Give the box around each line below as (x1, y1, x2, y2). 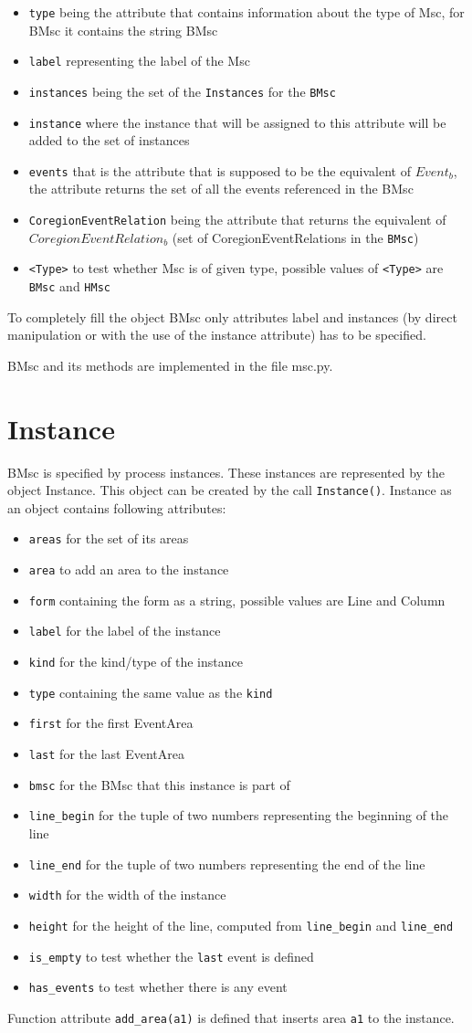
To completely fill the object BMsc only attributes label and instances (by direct (7, 307, 457, 326)
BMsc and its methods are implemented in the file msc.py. (7, 355, 333, 374)
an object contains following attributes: (7, 498, 226, 517)
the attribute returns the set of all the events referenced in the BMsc (28, 179, 414, 198)
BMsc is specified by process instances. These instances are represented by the (7, 462, 446, 481)
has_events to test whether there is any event (28, 977, 288, 996)
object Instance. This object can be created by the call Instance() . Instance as (7, 480, 452, 500)
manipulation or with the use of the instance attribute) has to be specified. (7, 325, 426, 344)
